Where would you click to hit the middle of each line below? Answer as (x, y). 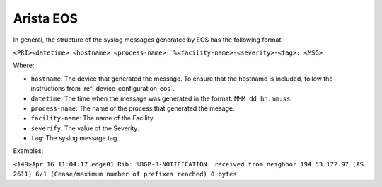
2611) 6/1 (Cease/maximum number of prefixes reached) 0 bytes (125, 174)
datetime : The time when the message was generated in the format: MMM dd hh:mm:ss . (162, 98)
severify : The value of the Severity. (85, 128)
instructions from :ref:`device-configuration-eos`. (103, 89)
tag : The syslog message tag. (75, 138)
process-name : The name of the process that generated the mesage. (133, 108)
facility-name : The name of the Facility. (93, 118)
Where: (24, 66)
